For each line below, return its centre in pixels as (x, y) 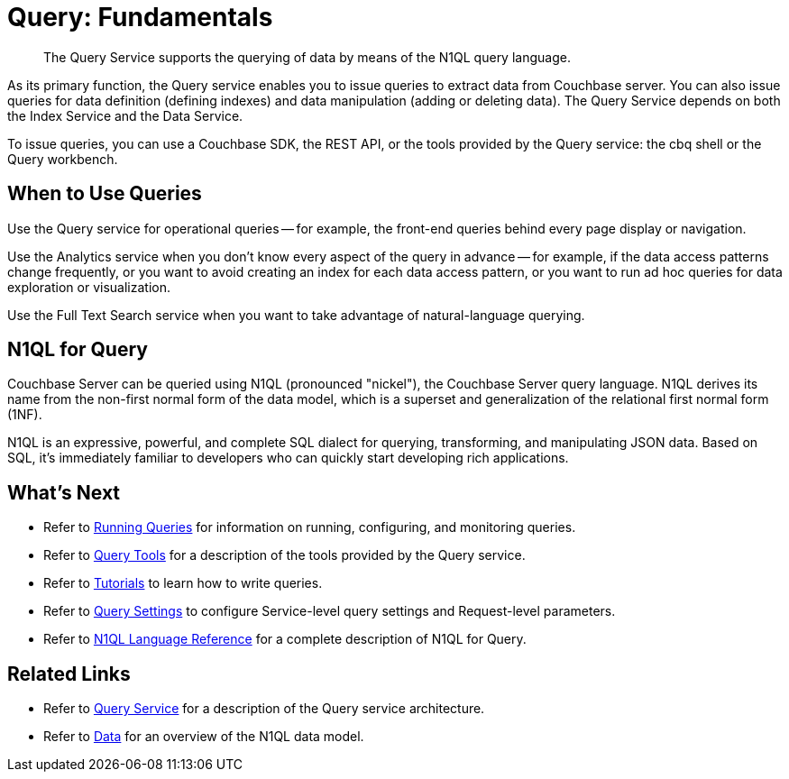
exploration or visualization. (89, 287)
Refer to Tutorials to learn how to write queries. (183, 583)
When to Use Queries (105, 194)
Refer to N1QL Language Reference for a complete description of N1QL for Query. (285, 639)
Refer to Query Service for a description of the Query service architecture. (264, 709)
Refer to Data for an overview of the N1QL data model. (204, 737)
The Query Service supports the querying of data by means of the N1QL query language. (307, 57)
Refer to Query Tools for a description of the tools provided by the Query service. (284, 555)
